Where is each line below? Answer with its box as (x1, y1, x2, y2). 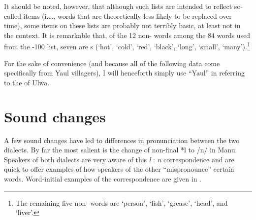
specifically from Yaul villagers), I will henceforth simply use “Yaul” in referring (4, 68, 245, 78)
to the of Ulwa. (4, 77, 50, 87)
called (4, 10, 21, 21)
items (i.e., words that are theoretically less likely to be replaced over (23, 10, 232, 21)
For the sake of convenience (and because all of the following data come (4, 58, 220, 68)
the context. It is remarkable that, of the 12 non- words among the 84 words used (4, 30, 251, 40)
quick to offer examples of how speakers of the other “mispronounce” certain (4, 164, 234, 174)
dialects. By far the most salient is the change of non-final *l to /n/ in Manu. (4, 145, 237, 155)
